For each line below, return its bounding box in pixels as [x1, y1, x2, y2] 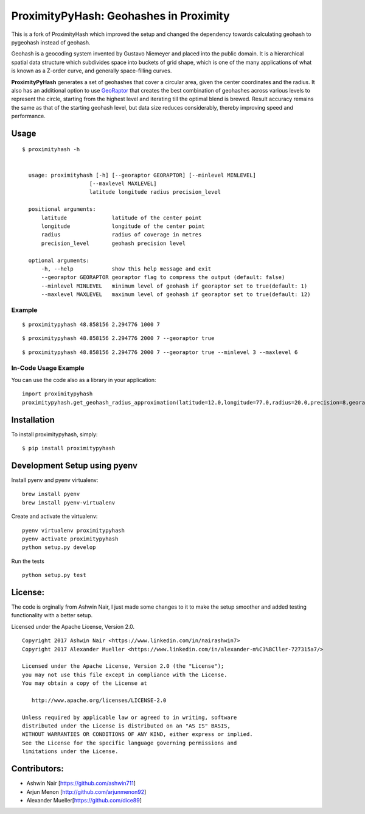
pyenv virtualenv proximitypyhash [22, 527, 125, 534]
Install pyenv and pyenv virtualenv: [11, 476, 99, 484]
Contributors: [11, 763, 64, 774]
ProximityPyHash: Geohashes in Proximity [11, 9, 231, 23]
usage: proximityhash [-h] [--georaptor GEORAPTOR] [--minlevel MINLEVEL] [28, 171, 257, 179]
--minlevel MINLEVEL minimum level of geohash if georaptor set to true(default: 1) [41, 282, 308, 289]
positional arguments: [28, 206, 96, 213]
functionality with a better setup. [11, 612, 93, 619]
